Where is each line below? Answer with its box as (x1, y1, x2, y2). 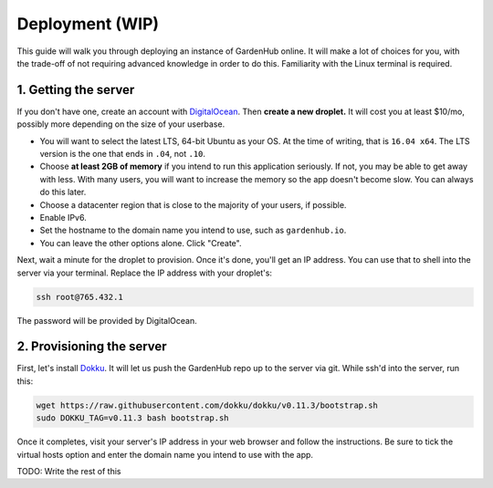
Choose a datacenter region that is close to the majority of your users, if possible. (39, 199, 347, 210)
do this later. (39, 187, 87, 198)
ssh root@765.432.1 (36, 292, 123, 302)
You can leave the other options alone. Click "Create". (39, 237, 242, 248)
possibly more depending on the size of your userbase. (16, 119, 226, 130)
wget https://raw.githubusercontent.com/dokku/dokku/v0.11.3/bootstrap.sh (36, 400, 379, 410)
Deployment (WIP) (16, 14, 160, 34)
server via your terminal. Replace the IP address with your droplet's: (16, 267, 273, 278)
